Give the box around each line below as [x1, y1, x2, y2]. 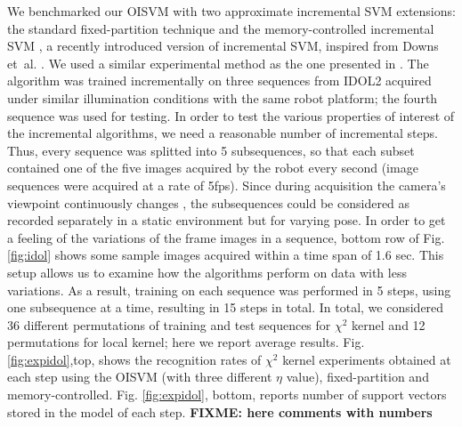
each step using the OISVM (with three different [7, 367, 272, 386]
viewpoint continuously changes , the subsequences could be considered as [7, 193, 410, 212]
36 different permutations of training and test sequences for [7, 315, 331, 334]
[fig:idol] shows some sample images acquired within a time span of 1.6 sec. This [7, 246, 444, 264]
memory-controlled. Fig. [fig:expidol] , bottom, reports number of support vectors [7, 385, 447, 404]
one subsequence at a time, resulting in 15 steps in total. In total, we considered [7, 298, 444, 317]
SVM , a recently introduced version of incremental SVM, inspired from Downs [7, 36, 439, 55]
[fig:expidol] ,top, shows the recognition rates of [7, 350, 262, 368]
